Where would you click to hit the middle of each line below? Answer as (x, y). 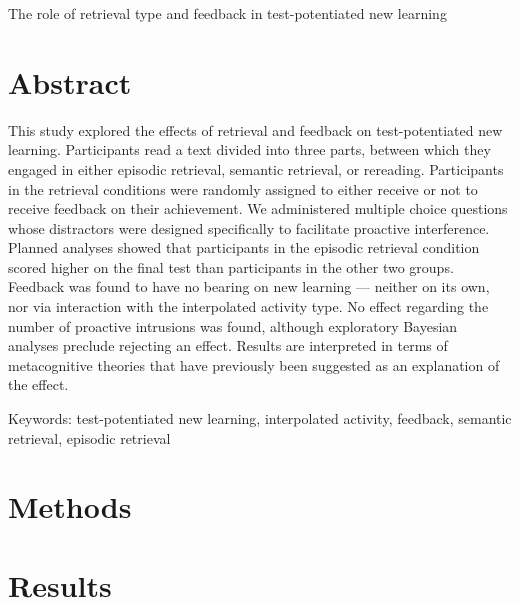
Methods (70, 506)
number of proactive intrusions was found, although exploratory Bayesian (233, 325)
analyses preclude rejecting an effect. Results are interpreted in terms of (228, 345)
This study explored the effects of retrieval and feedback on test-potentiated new (255, 129)
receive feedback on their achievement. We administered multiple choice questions (258, 208)
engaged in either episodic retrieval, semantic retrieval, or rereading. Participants (256, 168)
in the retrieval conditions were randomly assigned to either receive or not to (243, 188)
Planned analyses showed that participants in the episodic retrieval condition (244, 247)
